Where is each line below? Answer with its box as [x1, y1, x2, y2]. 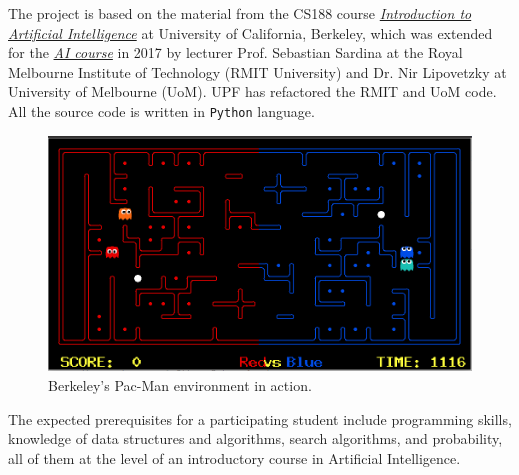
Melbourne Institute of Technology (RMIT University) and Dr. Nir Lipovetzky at [8, 61, 507, 82]
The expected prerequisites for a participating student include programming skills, [8, 408, 512, 429]
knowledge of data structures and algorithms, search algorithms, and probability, [8, 428, 503, 449]
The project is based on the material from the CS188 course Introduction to [8, 3, 472, 23]
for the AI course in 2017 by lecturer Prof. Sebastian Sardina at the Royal [8, 42, 463, 63]
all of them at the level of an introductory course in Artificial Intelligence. [8, 447, 461, 468]
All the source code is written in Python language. [8, 100, 315, 121]
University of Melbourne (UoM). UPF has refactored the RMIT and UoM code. [8, 81, 497, 102]
